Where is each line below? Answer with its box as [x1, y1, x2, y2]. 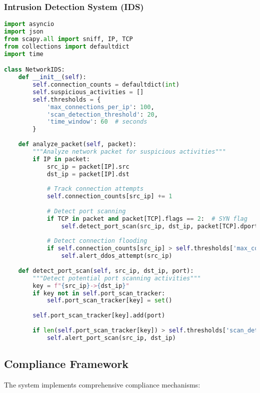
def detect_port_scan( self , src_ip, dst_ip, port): [18, 267, 194, 274]
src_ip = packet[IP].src [46, 163, 129, 170]
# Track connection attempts [46, 185, 144, 193]
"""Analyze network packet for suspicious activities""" [32, 148, 226, 155]
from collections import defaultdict [4, 43, 129, 50]
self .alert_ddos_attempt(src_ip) [61, 252, 172, 260]
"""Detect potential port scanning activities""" [32, 274, 201, 282]
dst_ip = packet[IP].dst [46, 170, 129, 178]
